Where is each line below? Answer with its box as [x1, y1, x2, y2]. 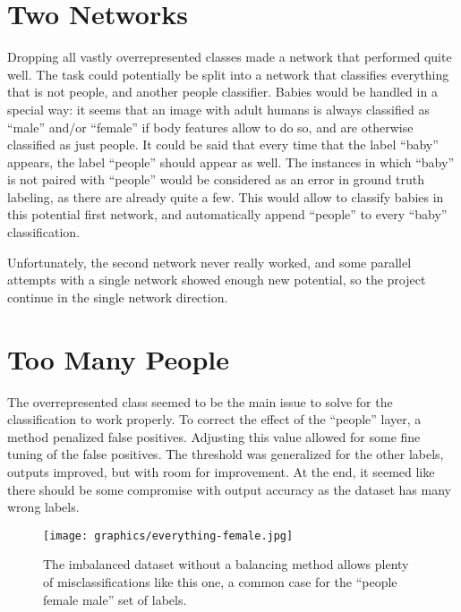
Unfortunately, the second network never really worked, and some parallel [7, 252, 412, 271]
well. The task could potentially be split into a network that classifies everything [7, 64, 449, 83]
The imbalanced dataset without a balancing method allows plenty [43, 555, 409, 574]
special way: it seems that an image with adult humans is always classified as [7, 99, 430, 118]
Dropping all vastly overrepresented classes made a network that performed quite [7, 47, 452, 66]
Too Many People [7, 340, 230, 377]
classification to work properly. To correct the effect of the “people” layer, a [7, 410, 422, 429]
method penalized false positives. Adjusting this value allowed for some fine [7, 427, 421, 446]
